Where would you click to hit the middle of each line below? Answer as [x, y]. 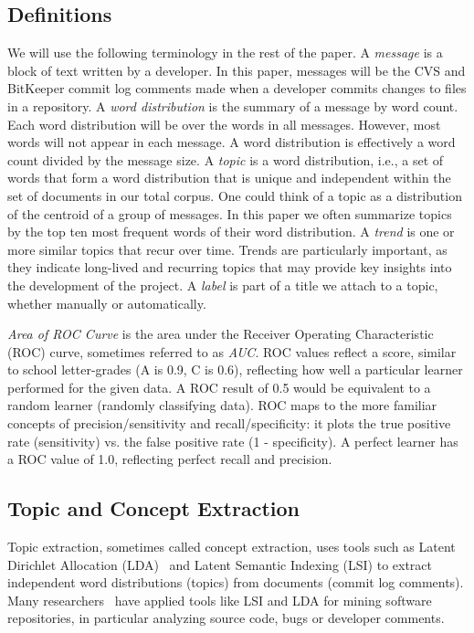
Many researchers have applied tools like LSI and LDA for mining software [220, 600]
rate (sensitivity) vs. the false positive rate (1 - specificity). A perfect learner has [233, 441]
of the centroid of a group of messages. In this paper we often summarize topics [230, 213]
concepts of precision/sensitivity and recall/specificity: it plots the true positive [229, 423]
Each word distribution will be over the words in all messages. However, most [224, 124]
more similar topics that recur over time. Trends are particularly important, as [227, 249]
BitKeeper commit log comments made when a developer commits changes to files [237, 88]
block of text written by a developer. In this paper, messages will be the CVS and [237, 70]
